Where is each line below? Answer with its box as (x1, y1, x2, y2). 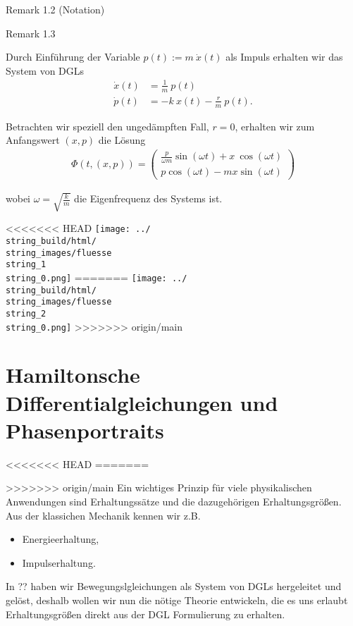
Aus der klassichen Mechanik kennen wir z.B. (6, 508, 201, 522)
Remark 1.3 (6, 25, 56, 40)
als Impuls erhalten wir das (225, 49, 343, 64)
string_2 (6, 308, 47, 319)
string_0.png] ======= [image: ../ (6, 269, 187, 284)
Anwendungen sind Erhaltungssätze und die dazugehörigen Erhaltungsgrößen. (6, 493, 342, 508)
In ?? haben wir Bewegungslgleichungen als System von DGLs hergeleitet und (6, 579, 342, 594)
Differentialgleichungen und (6, 388, 278, 417)
